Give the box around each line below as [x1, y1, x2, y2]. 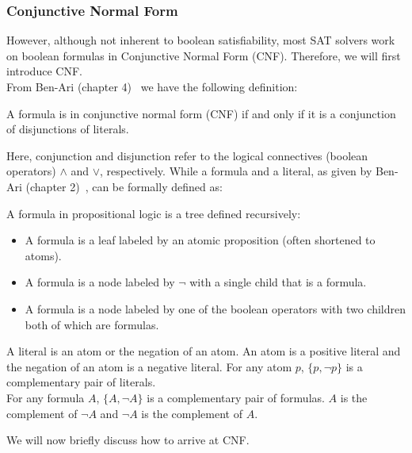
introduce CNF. [6, 63, 82, 79]
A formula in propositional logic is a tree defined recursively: [6, 205, 301, 221]
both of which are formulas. [25, 316, 159, 332]
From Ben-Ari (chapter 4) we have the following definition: [6, 79, 298, 94]
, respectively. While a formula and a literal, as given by [100, 163, 372, 179]
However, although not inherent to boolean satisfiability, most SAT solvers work [6, 32, 395, 48]
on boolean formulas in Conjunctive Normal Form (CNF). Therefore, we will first [6, 47, 401, 63]
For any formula [6, 389, 85, 405]
